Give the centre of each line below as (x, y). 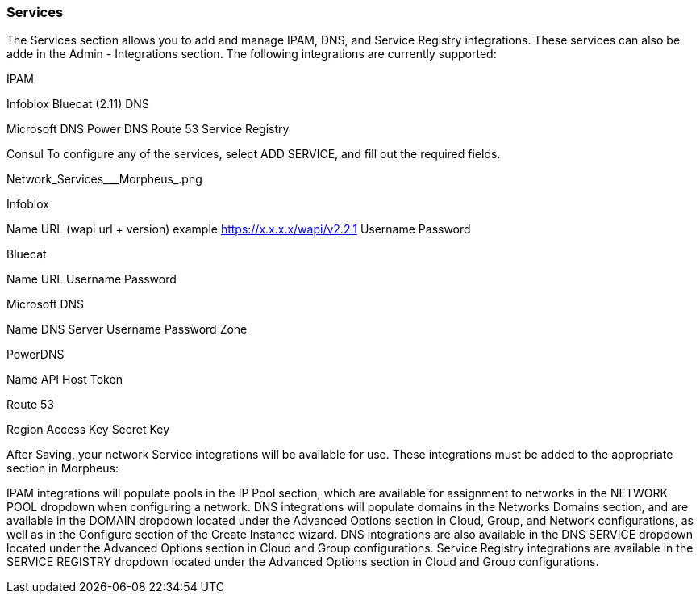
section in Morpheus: (62, 468)
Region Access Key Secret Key (88, 430)
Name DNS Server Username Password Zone (127, 329)
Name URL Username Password (92, 279)
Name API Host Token (65, 380)
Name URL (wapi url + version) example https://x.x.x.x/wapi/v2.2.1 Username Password (239, 229)
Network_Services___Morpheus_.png (104, 179)
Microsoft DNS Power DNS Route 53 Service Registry (148, 129)
